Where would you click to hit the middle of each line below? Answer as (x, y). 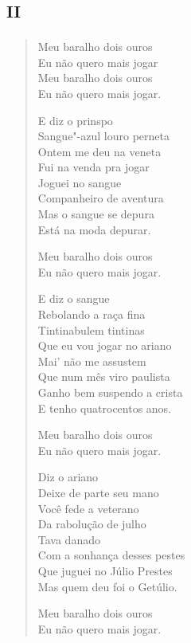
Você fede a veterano (88, 508)
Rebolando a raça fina (92, 314)
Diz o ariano (68, 477)
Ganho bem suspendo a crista (110, 392)
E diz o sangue (74, 298)
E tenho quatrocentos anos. (105, 408)
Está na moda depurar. (94, 229)
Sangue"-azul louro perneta (103, 136)
